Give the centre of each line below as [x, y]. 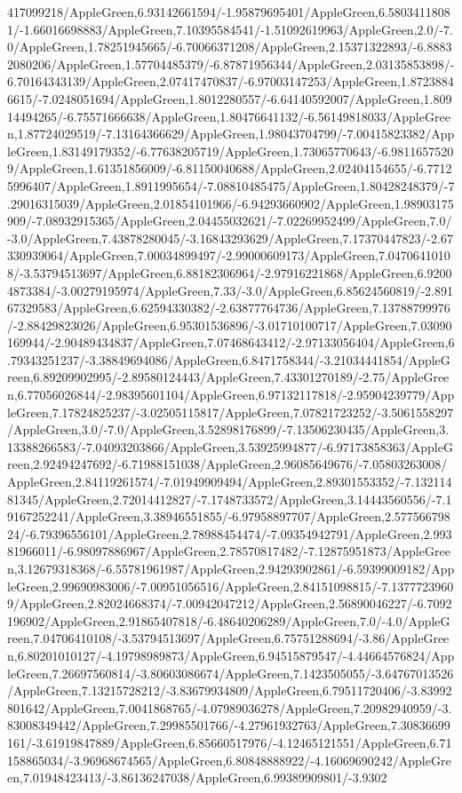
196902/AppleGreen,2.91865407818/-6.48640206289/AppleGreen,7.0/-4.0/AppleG [229, 620]
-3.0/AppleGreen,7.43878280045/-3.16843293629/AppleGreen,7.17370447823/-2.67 [230, 238]
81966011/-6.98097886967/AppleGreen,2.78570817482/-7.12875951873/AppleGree [229, 551]
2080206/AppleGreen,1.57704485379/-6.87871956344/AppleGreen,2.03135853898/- [231, 63]
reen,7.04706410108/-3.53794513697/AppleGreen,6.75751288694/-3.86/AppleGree [228, 638]
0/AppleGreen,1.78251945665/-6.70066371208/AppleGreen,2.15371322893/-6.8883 [230, 47]
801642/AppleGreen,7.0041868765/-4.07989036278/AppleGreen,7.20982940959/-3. [230, 707]
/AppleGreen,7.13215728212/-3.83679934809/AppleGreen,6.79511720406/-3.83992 [230, 690]
